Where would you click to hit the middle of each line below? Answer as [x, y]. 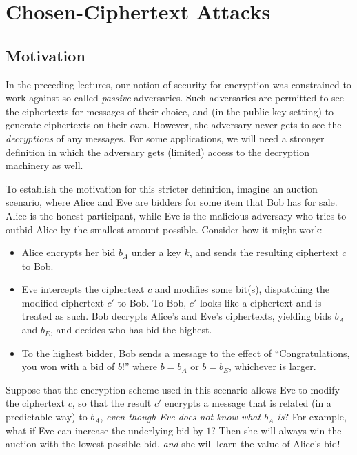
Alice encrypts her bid [69, 252]
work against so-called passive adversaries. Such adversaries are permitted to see [175, 98]
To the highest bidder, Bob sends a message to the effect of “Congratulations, [186, 352]
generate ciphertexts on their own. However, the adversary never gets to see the [174, 125]
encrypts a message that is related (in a [248, 403]
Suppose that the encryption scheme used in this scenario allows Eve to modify [173, 389]
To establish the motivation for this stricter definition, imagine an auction [162, 188]
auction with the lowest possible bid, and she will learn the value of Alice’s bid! [173, 444]
